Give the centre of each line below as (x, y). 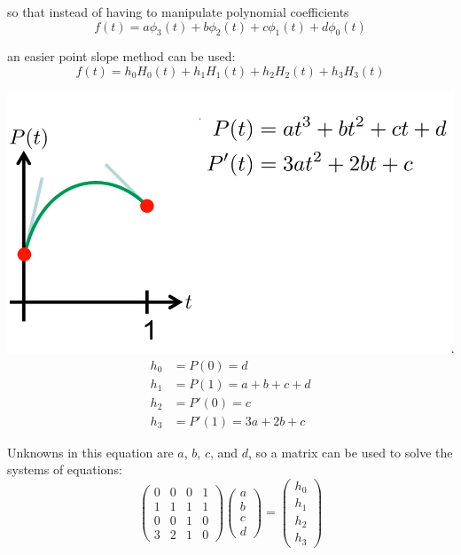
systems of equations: (65, 469)
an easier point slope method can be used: (121, 56)
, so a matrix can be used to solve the (351, 452)
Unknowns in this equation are (90, 452)
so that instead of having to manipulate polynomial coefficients (178, 12)
